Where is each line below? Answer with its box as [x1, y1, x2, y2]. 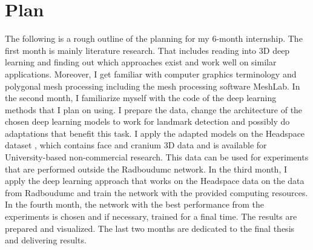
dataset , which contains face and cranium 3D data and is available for [5, 139, 267, 151]
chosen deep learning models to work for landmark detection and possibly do [5, 115, 290, 128]
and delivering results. [5, 234, 87, 246]
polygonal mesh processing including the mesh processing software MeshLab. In [5, 79, 300, 92]
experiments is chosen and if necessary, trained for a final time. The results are [5, 210, 297, 223]
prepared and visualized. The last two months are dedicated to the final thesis [5, 222, 295, 234]
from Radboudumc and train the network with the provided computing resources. [5, 186, 308, 199]
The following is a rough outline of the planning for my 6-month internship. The [5, 32, 303, 45]
